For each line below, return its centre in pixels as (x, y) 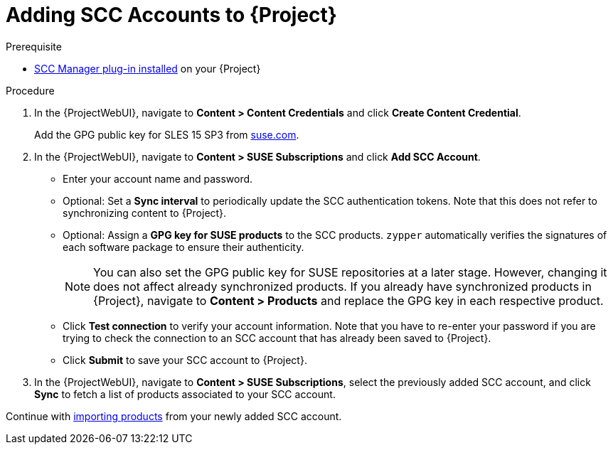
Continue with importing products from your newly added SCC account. (174, 416)
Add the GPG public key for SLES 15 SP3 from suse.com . (167, 134)
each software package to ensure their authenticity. (183, 247)
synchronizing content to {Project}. (145, 213)
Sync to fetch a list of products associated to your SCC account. (185, 394)
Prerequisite (34, 46)
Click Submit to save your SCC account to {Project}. (185, 360)
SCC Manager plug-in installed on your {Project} (148, 68)
